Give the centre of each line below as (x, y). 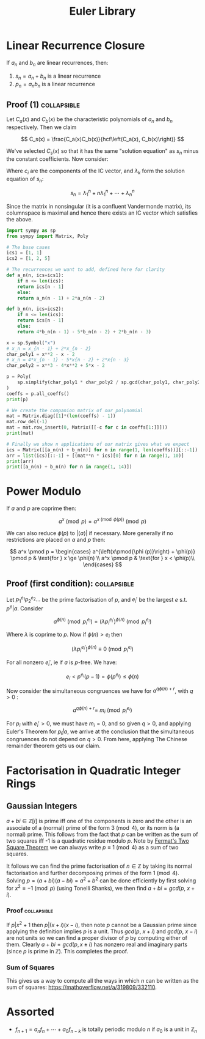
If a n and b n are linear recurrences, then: (57, 63)
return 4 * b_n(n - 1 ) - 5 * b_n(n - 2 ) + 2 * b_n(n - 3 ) (84, 331)
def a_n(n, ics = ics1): (35, 275)
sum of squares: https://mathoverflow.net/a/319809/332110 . (82, 987)
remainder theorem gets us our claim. (53, 746)
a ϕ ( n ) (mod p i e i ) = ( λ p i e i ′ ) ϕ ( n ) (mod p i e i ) (103, 621)
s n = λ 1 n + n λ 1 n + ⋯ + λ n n (103, 193)
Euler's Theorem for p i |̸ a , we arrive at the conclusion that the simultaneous (100, 732)
